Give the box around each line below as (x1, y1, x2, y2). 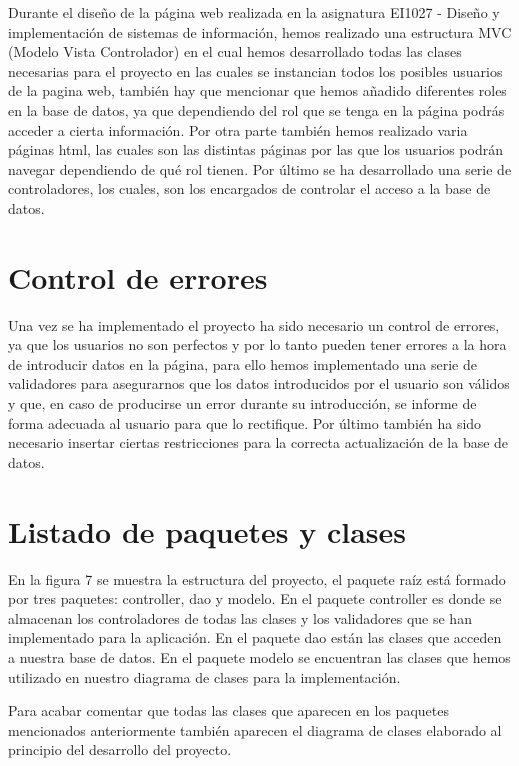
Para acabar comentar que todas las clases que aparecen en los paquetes (8, 700, 449, 721)
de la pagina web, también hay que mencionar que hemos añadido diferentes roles (8, 80, 507, 101)
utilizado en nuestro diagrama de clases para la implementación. (8, 666, 401, 687)
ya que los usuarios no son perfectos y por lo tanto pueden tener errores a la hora (8, 334, 507, 355)
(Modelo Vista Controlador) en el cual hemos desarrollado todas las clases (8, 41, 462, 62)
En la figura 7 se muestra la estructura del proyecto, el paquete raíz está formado (8, 568, 506, 589)
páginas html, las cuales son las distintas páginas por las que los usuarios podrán (8, 139, 503, 160)
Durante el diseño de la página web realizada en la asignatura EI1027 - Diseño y (8, 2, 500, 22)
